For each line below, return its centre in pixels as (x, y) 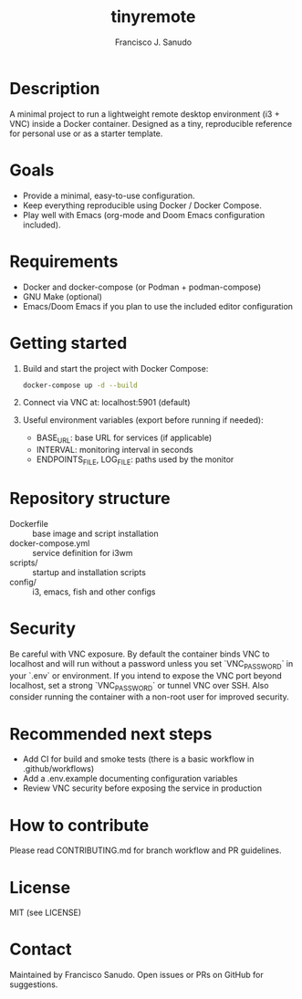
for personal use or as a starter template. (86, 133)
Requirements (64, 261)
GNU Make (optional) (62, 296)
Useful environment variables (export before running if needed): (143, 420)
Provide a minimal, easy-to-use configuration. (109, 195)
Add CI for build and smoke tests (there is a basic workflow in (138, 759)
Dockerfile (29, 523)
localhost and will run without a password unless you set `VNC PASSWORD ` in (151, 664)
